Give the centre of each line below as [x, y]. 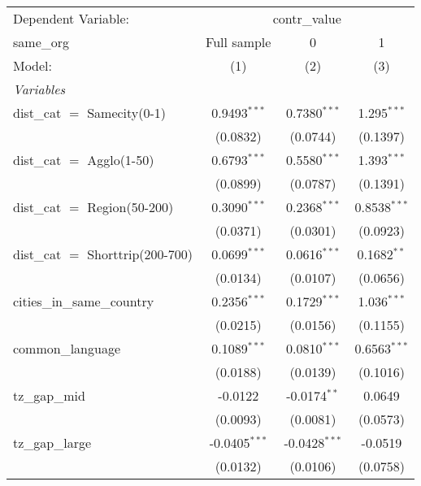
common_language [67, 348]
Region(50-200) [130, 207]
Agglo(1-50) [121, 160]
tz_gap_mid [49, 395]
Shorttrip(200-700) [140, 254]
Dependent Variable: [71, 18]
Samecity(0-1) [127, 113]
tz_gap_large [52, 443]
